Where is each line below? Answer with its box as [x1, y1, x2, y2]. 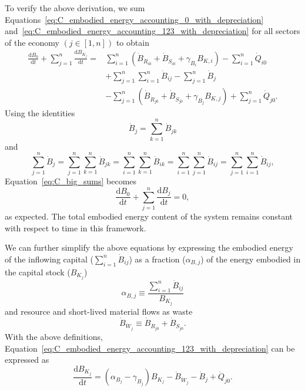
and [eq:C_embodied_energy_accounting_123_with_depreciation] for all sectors [5, 25, 300, 37]
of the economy [5, 36, 59, 48]
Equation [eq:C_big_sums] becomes [5, 175, 137, 187]
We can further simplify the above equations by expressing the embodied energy [5, 241, 293, 254]
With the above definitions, [5, 331, 103, 343]
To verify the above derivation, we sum [5, 2, 145, 14]
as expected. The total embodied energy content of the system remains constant [5, 210, 293, 223]
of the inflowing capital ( [5, 252, 93, 265]
